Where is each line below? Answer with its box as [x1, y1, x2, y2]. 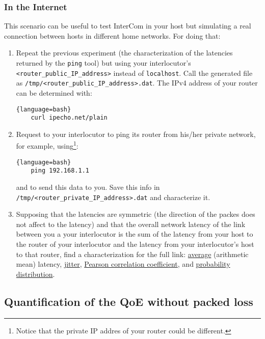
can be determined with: [16, 87, 92, 98]
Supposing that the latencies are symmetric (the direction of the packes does [16, 209, 255, 219]
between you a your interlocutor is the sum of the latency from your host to [16, 229, 253, 239]
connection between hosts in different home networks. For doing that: [4, 30, 221, 41]
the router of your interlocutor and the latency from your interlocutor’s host [16, 239, 254, 249]
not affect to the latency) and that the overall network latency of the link [16, 218, 246, 229]
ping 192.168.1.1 [31, 167, 89, 175]
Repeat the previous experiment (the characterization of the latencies [16, 47, 233, 58]
